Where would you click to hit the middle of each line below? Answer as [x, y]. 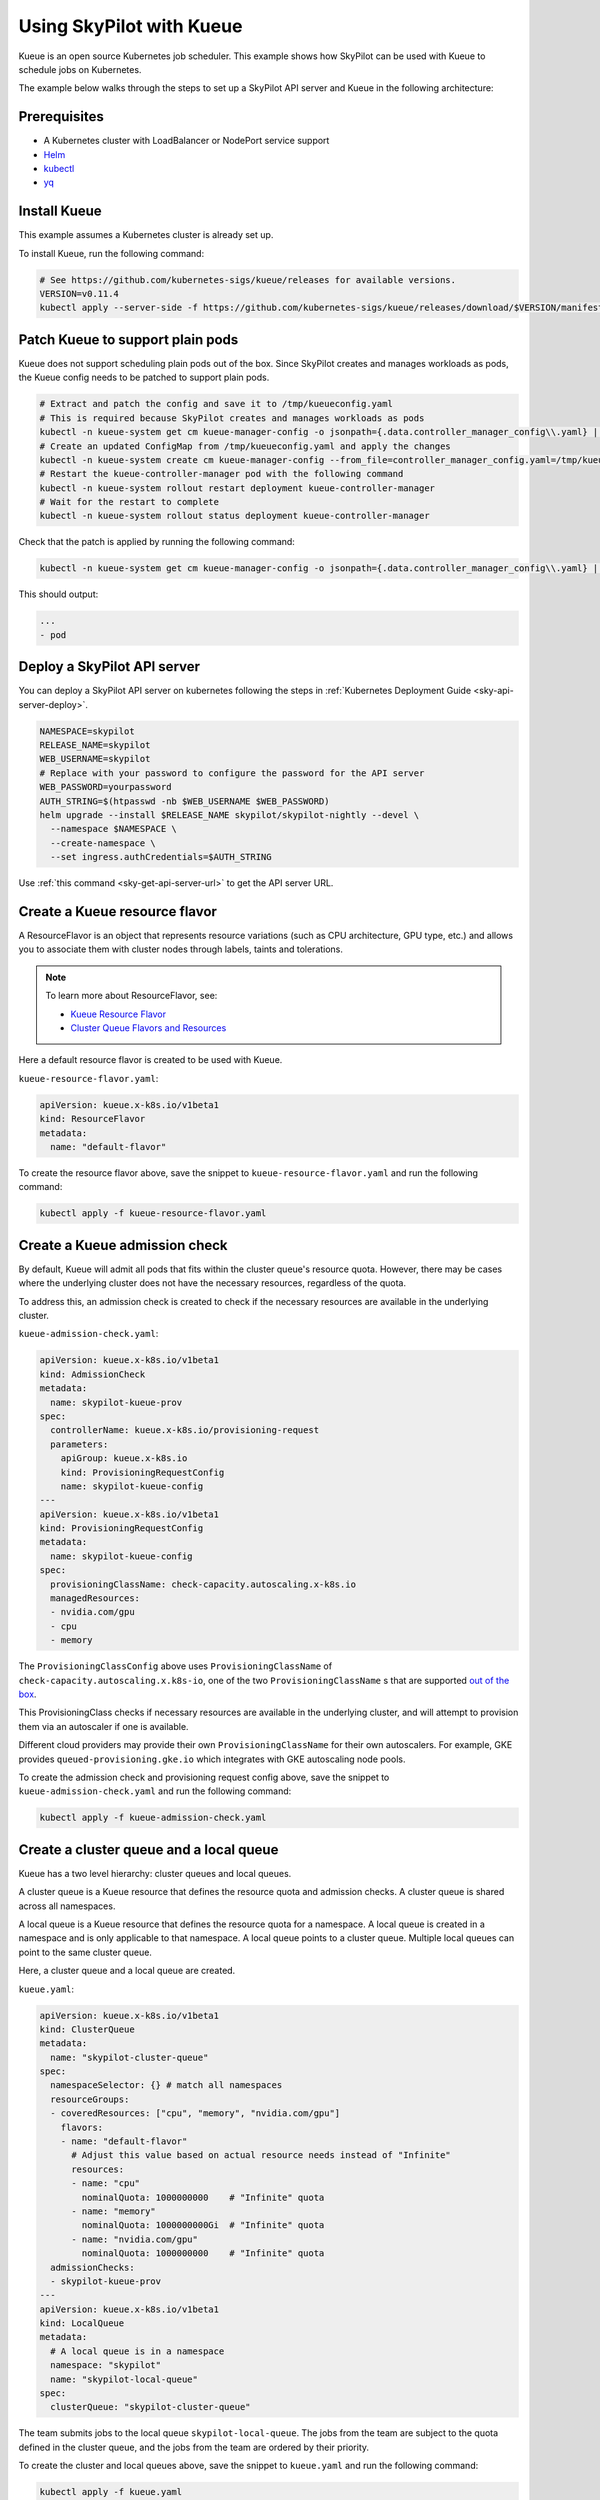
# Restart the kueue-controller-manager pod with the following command [221, 474]
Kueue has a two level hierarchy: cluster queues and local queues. [155, 1873]
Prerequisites [61, 116]
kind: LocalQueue [82, 2323]
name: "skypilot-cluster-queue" [129, 2057]
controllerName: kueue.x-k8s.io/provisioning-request [185, 1430]
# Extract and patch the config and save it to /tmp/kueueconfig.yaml [216, 404]
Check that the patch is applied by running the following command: [156, 542]
